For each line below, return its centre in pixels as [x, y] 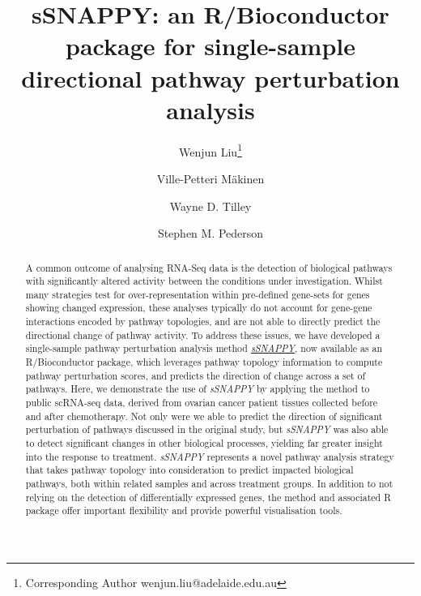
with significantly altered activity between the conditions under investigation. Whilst [204, 281]
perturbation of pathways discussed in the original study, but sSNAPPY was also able [207, 429]
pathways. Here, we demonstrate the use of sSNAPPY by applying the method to [198, 389]
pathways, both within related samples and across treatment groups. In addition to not [209, 484]
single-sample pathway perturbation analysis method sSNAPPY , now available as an [204, 348]
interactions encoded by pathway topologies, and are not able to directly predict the [203, 322]
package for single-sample [210, 46]
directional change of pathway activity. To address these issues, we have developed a [203, 334]
